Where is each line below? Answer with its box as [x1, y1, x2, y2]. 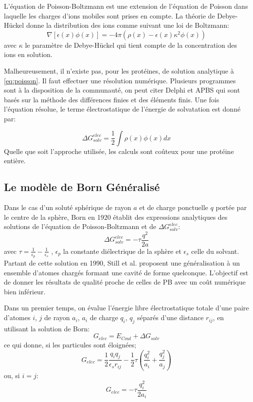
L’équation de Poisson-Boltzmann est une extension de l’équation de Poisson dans [4, 1, 248, 11]
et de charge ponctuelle [139, 202, 208, 212]
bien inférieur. [4, 286, 46, 296]
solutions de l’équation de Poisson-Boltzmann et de [4, 221, 156, 231]
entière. [4, 155, 26, 166]
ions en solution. [4, 49, 53, 59]
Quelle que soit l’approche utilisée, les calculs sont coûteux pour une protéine [4, 146, 234, 156]
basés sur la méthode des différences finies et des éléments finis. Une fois [4, 94, 219, 104]
